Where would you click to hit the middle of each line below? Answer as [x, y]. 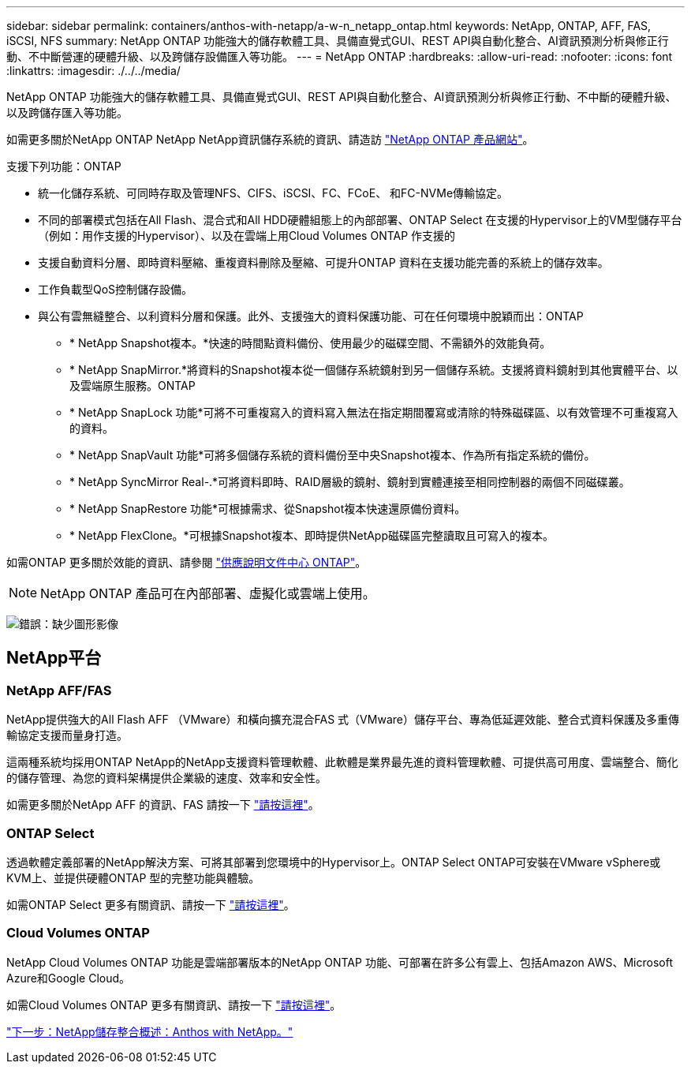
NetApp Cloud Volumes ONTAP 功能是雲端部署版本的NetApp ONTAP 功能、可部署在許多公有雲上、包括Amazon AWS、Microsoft [340, 962]
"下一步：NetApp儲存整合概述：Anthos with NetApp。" [150, 1031]
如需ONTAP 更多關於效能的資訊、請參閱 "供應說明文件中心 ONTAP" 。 [187, 562]
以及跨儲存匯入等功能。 [67, 112]
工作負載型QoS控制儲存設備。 [116, 289]
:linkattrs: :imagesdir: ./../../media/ [93, 71]
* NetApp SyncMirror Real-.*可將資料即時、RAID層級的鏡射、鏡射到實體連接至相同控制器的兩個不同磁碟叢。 [350, 482]
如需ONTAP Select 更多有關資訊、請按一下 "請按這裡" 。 [151, 904]
